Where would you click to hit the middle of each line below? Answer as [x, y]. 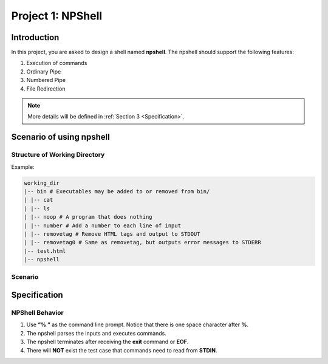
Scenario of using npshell [61, 137]
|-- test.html [45, 251]
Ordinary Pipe [44, 71]
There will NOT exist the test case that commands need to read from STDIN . [122, 350]
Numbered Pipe [46, 80]
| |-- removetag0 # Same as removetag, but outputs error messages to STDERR [142, 242]
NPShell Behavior [37, 313]
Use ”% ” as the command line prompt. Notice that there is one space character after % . [138, 325]
